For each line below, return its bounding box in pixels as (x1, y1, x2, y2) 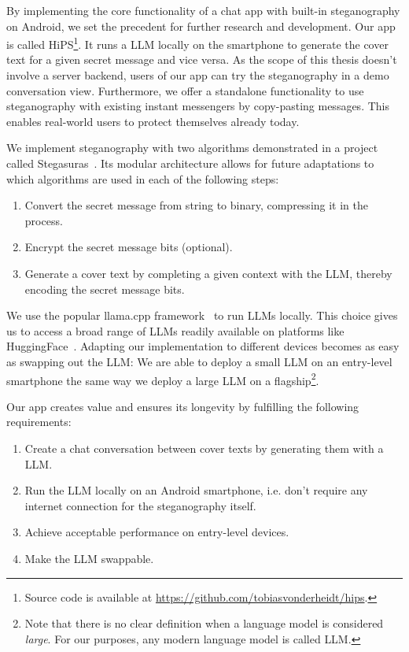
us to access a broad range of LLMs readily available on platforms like (6, 322, 345, 339)
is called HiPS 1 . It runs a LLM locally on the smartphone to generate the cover (6, 34, 389, 52)
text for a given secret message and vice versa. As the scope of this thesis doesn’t (6, 51, 397, 68)
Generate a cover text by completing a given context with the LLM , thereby (24, 265, 392, 281)
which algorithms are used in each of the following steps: (6, 170, 279, 187)
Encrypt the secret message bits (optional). (24, 239, 233, 255)
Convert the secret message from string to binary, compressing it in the (24, 197, 369, 213)
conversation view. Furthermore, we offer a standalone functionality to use (6, 82, 364, 98)
